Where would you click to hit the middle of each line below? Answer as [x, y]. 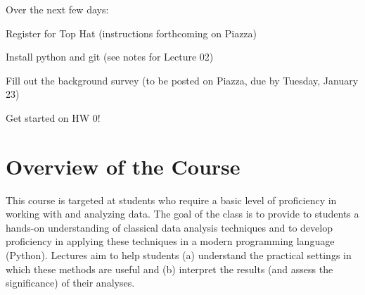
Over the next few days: [57, 9]
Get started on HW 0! [53, 117]
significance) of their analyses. [70, 283]
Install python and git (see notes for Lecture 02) [110, 57]
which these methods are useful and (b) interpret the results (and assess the [169, 269]
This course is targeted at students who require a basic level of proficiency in [171, 200]
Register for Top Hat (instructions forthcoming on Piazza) [132, 33]
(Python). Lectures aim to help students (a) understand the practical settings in [179, 255]
